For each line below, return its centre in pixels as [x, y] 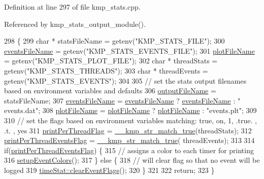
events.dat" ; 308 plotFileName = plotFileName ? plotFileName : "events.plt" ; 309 [130, 110]
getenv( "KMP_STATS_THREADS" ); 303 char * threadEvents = [106, 70]
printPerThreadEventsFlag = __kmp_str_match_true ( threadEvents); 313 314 [129, 140]
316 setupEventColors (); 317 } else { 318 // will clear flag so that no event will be [132, 160]
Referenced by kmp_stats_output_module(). [75, 24]
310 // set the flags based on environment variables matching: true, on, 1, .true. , [130, 120]
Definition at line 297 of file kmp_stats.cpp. [72, 7]
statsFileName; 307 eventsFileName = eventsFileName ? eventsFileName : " [122, 100]
